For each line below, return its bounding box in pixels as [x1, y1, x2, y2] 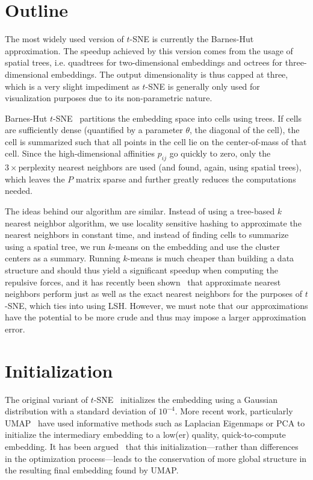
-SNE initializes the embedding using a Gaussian [93, 393, 278, 405]
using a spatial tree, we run [5, 240, 106, 252]
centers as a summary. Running [5, 252, 120, 264]
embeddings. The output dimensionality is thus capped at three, [51, 67, 288, 80]
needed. [5, 184, 33, 197]
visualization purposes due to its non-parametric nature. [5, 92, 212, 104]
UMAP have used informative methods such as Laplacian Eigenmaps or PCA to [5, 416, 305, 429]
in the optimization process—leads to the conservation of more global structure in [5, 452, 307, 464]
